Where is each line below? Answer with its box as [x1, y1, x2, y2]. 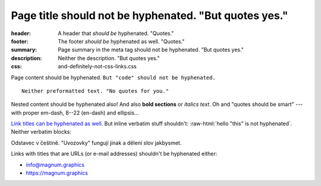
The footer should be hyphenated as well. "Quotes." [58, 37, 185, 45]
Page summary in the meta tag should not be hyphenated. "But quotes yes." [58, 46, 244, 53]
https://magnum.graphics [26, 169, 89, 176]
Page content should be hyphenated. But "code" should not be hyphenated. [11, 74, 216, 81]
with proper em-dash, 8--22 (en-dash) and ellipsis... [11, 109, 139, 116]
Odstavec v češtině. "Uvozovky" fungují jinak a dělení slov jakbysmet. [11, 139, 182, 146]
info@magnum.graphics [26, 161, 85, 168]
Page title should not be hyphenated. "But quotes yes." [11, 9, 288, 22]
